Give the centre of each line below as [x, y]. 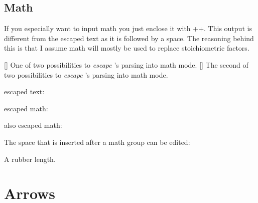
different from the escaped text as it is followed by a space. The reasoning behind [129, 38]
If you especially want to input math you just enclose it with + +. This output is [128, 28]
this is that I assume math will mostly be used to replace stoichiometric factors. [127, 48]
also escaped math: [33, 125]
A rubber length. [30, 159]
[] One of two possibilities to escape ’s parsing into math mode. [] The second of [126, 64]
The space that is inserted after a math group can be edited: [97, 142]
